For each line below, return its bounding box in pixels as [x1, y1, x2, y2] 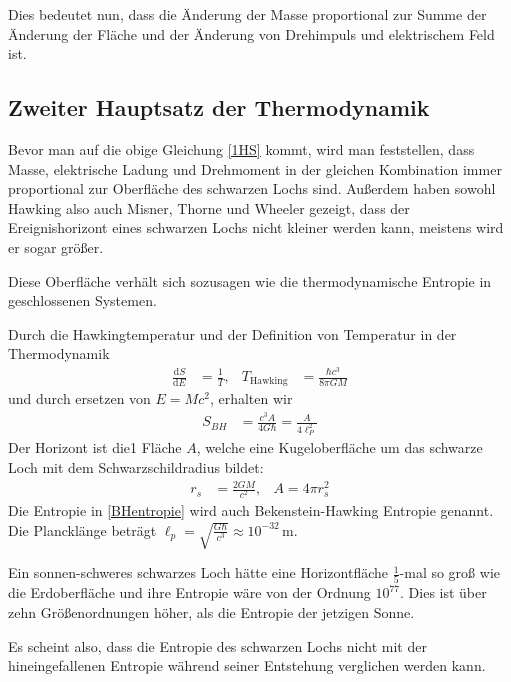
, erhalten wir [209, 388, 293, 409]
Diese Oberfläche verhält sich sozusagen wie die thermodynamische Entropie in [8, 270, 492, 291]
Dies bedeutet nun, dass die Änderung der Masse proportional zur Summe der [8, 4, 487, 24]
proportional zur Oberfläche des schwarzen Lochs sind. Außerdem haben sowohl [8, 178, 496, 199]
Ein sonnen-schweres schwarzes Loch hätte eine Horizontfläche [8, 562, 388, 583]
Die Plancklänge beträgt [8, 519, 157, 540]
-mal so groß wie [399, 562, 500, 583]
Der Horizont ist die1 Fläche [8, 437, 182, 458]
